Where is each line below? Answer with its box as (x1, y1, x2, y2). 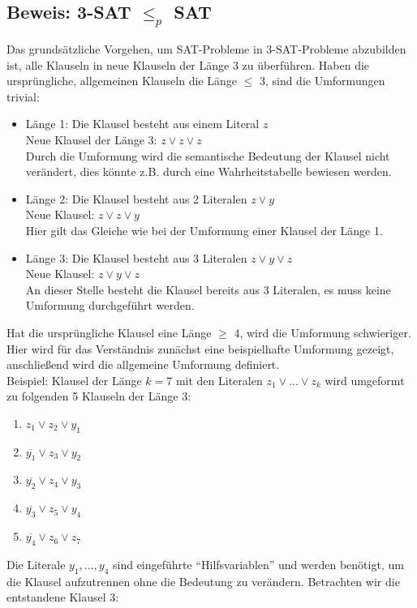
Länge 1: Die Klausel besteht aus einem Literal (25, 115, 260, 132)
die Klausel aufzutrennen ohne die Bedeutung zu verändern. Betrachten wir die (6, 572, 400, 589)
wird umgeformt (325, 371, 405, 388)
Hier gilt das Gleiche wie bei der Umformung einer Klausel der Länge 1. (25, 221, 383, 238)
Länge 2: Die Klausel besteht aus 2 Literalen (25, 190, 247, 207)
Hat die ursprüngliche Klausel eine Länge (6, 323, 212, 340)
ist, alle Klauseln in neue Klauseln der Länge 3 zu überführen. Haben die (6, 56, 370, 73)
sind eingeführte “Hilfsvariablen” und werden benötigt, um (113, 555, 404, 572)
